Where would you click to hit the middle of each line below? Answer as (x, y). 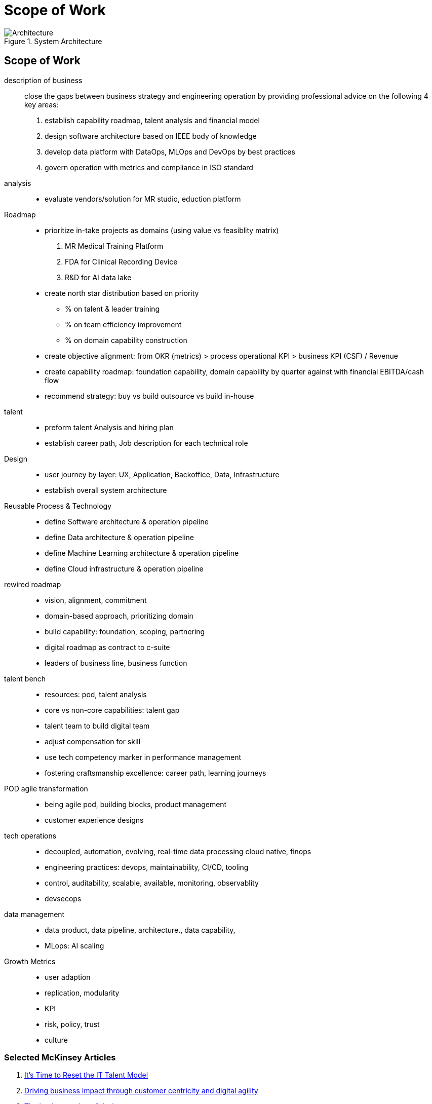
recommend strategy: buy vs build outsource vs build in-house (149, 396)
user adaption (68, 977)
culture (56, 1040)
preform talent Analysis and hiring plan (109, 427)
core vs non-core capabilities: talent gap (112, 710)
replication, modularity (82, 993)
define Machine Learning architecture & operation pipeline (142, 553)
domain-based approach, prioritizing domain (119, 616)
